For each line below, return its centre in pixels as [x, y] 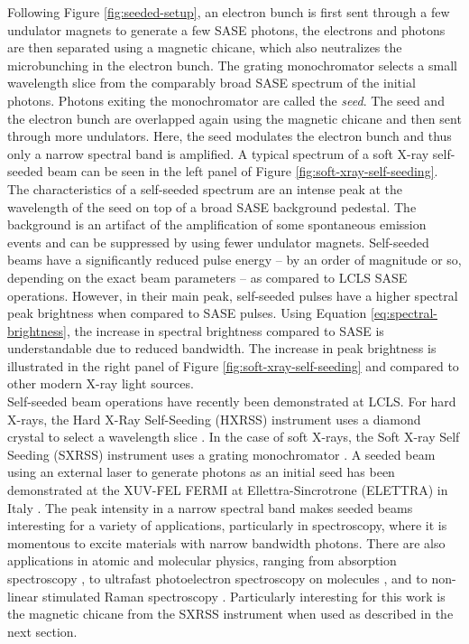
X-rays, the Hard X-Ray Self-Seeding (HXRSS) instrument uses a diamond [214, 419]
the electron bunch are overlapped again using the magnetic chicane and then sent [234, 118]
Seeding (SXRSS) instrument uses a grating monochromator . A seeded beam [221, 454]
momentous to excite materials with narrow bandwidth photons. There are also [226, 542]
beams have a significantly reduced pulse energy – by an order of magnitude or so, [234, 260]
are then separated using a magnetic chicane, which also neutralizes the [205, 47]
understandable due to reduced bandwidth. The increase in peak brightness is [222, 348]
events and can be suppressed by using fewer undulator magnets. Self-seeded [218, 242]
